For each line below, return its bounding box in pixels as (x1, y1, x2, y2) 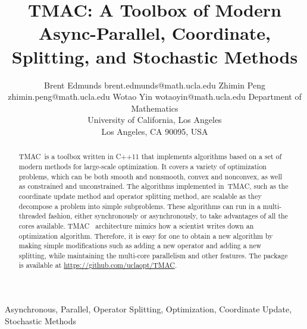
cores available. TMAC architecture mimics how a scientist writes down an (18, 220, 254, 230)
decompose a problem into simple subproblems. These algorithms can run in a (18, 201, 261, 211)
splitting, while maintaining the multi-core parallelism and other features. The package (18, 250, 288, 260)
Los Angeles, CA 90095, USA (101, 125, 208, 137)
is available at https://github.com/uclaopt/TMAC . (18, 260, 177, 270)
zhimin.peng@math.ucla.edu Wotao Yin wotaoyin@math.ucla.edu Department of (8, 90, 302, 103)
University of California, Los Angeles (87, 113, 222, 126)
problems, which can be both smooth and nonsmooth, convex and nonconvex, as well (18, 171, 283, 181)
